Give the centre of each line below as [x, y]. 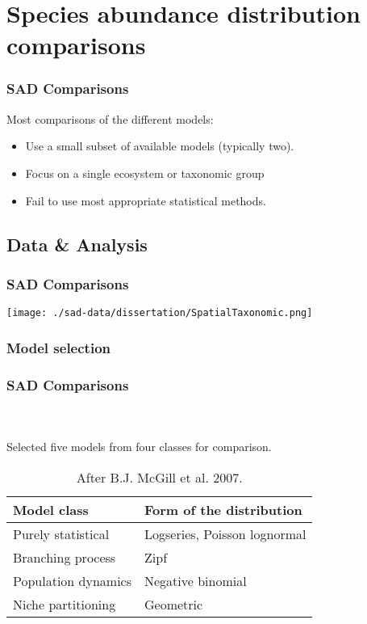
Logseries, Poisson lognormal [225, 533]
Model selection [58, 347]
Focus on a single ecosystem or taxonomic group [145, 173]
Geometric [174, 604]
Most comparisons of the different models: [110, 118]
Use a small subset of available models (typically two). [160, 146]
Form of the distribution [223, 509]
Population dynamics [73, 580]
